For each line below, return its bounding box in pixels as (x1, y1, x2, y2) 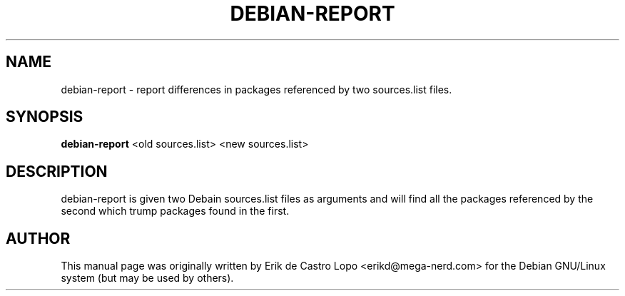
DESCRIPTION (6, 162, 108, 180)
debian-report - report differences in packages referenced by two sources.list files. (61, 83, 452, 96)
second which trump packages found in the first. (61, 205, 290, 218)
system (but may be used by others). (61, 272, 234, 285)
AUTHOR (6, 229, 71, 247)
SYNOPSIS (6, 108, 83, 126)
